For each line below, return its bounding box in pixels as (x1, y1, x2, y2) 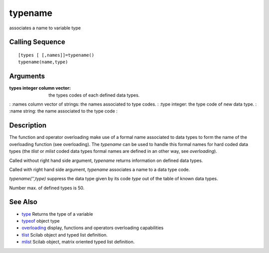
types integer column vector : (9, 85, 71, 91)
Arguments (9, 72, 45, 81)
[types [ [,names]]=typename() (18, 52, 95, 58)
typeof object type (21, 218, 60, 224)
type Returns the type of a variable (21, 211, 93, 217)
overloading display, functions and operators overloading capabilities (21, 225, 164, 231)
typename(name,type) (18, 59, 68, 65)
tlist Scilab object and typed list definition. (21, 232, 108, 238)
